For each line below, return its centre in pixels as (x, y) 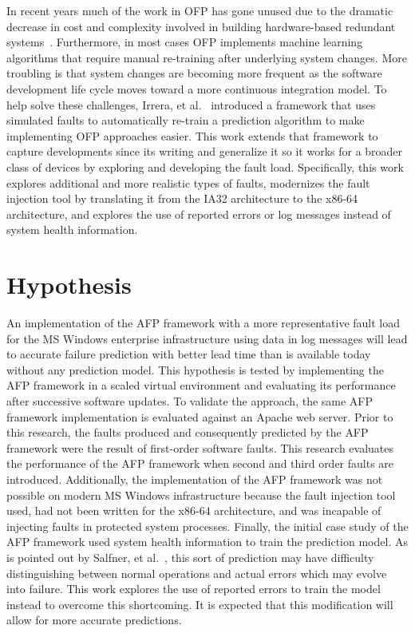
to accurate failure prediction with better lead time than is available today (189, 354)
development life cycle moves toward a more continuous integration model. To (197, 88)
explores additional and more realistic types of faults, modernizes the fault (188, 182)
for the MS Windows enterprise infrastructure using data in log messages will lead (207, 338)
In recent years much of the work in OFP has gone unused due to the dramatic (200, 10)
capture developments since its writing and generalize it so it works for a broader (205, 151)
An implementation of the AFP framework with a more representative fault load (204, 323)
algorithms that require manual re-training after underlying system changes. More (207, 57)
